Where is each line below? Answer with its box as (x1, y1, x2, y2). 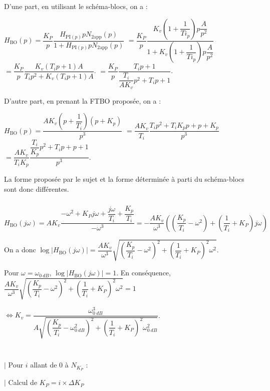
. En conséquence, (116, 267, 171, 278)
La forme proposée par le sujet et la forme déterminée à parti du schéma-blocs (4, 173, 244, 184)
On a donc (4, 244, 36, 255)
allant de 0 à (30, 359, 69, 370)
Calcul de (8, 377, 38, 387)
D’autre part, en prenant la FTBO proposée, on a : (4, 95, 161, 106)
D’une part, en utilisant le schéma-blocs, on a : (4, 1, 148, 11)
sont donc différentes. (4, 183, 69, 194)
